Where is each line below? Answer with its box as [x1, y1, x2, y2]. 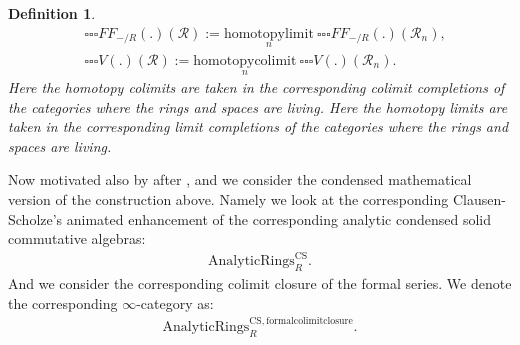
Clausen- [452, 189, 506, 210]
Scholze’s [8, 208, 63, 229]
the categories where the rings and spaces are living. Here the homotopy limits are [8, 96, 508, 117]
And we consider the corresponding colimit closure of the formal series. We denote [8, 273, 512, 294]
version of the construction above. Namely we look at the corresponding [8, 189, 449, 210]
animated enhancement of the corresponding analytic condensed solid [66, 208, 491, 229]
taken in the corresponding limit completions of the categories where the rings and [8, 116, 509, 137]
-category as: [136, 292, 214, 313]
